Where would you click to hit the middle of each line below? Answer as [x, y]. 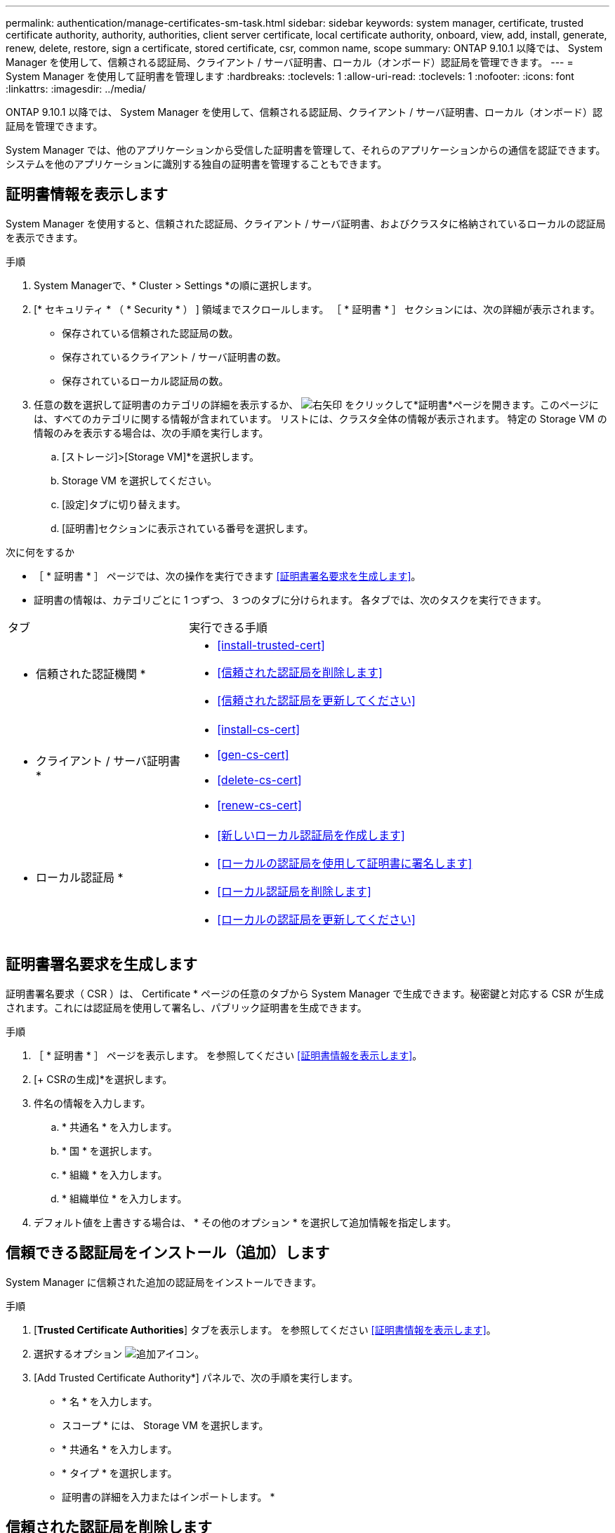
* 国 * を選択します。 [110, 1150]
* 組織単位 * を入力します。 [125, 1198]
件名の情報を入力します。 [92, 1103]
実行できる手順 [228, 627]
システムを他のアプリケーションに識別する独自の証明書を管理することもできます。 [197, 164]
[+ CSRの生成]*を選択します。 [103, 1079]
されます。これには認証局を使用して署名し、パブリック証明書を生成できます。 [186, 1007]
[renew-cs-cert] [259, 805]
